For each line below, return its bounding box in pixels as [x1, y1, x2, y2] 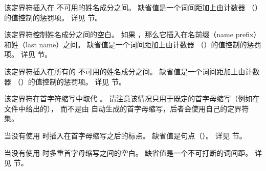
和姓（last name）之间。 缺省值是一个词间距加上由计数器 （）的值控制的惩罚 [4, 39, 261, 49]
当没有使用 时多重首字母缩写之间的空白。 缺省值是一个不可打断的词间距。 [4, 147, 253, 158]
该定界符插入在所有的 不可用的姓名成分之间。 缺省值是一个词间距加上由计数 [4, 66, 260, 76]
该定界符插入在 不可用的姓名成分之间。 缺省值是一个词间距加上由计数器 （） [4, 2, 262, 12]
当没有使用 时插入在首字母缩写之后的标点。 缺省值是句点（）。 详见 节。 [4, 130, 247, 140]
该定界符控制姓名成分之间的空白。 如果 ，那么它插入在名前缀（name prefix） [4, 29, 261, 40]
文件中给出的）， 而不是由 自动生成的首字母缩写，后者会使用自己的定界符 [4, 103, 249, 113]
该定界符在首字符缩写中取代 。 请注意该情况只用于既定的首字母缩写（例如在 [4, 93, 260, 104]
